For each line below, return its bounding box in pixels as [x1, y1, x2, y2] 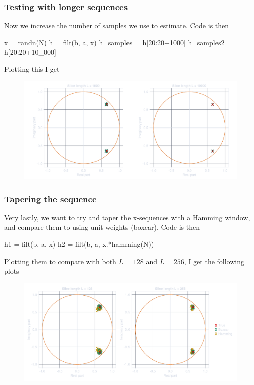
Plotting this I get [4, 64, 60, 74]
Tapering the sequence [4, 192, 97, 205]
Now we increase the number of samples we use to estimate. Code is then [4, 20, 229, 31]
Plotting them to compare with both [4, 255, 116, 266]
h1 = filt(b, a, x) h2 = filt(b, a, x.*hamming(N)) [4, 239, 154, 249]
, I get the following [184, 255, 245, 266]
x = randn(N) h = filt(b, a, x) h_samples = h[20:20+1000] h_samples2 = [4, 37, 232, 47]
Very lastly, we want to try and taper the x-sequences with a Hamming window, [4, 212, 250, 222]
